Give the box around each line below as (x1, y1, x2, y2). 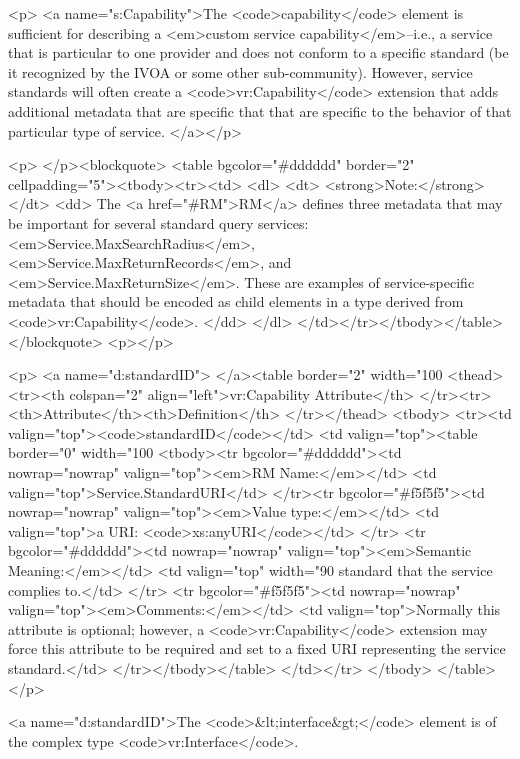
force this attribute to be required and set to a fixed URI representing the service (8, 638, 506, 659)
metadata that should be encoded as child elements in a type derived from (8, 291, 464, 312)
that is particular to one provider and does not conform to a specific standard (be (8, 42, 509, 63)
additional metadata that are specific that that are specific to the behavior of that (8, 100, 512, 121)
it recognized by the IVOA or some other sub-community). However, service (8, 61, 473, 82)
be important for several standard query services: (8, 212, 309, 233)
